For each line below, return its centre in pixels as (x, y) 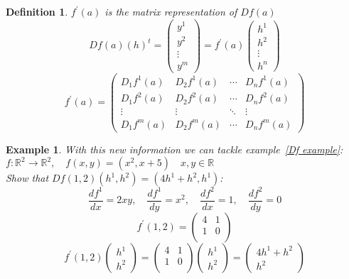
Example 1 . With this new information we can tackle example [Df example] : (174, 149)
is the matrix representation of (171, 11)
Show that (27, 178)
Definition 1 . (37, 11)
